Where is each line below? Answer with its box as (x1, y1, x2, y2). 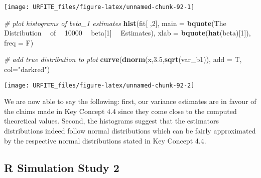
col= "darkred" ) (4, 64, 50, 74)
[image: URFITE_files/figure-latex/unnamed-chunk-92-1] (4, 3, 195, 10)
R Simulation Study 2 (4, 159, 119, 175)
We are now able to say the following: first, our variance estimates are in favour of (4, 96, 256, 106)
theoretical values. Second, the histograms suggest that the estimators (4, 115, 219, 126)
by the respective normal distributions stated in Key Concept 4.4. (4, 135, 206, 145)
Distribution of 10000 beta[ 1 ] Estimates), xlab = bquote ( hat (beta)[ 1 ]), (4, 27, 251, 38)
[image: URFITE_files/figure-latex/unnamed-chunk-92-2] (4, 81, 195, 89)
